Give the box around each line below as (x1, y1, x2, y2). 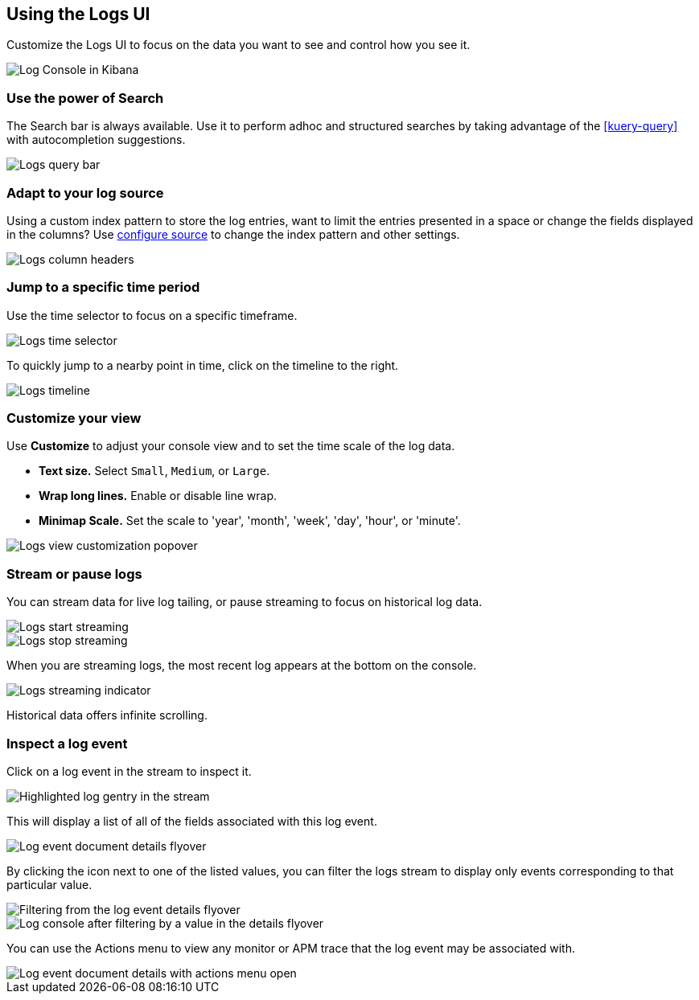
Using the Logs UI (6, 4, 150, 24)
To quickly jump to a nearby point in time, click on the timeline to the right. (6, 358, 399, 372)
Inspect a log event (6, 735, 128, 752)
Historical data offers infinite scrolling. (6, 708, 208, 723)
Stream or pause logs (6, 565, 142, 582)
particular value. (6, 877, 93, 891)
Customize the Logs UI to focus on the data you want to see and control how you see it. (6, 38, 471, 52)
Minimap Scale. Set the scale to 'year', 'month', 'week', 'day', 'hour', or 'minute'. (39, 514, 461, 528)
